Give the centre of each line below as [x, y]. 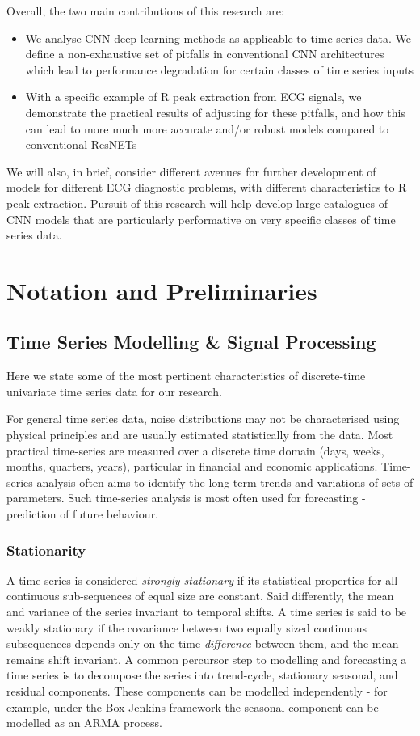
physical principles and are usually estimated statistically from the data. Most [200, 435]
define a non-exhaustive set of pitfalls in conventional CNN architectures [205, 54]
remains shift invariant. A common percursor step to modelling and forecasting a [207, 659]
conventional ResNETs [81, 144]
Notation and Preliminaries [162, 290]
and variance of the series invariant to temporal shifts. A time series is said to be [207, 612]
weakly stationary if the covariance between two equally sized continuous [187, 627]
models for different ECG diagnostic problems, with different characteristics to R [207, 187]
